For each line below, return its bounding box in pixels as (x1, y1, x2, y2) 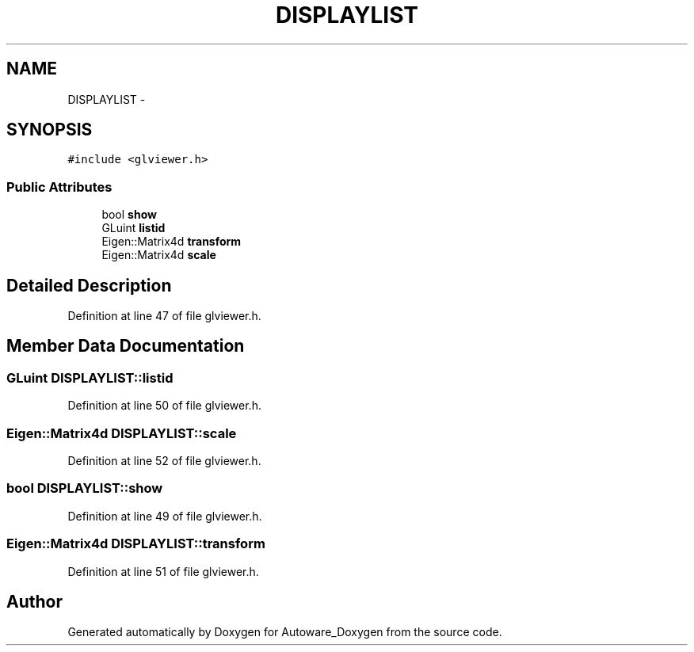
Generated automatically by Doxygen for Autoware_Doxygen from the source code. (67, 625, 502, 639)
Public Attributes (6, 178, 112, 195)
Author (6, 591, 63, 612)
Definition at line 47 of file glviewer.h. (67, 309, 261, 323)
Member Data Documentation (6, 336, 245, 357)
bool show (101, 208, 157, 222)
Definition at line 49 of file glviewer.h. (67, 509, 262, 523)
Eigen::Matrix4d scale (101, 248, 216, 262)
